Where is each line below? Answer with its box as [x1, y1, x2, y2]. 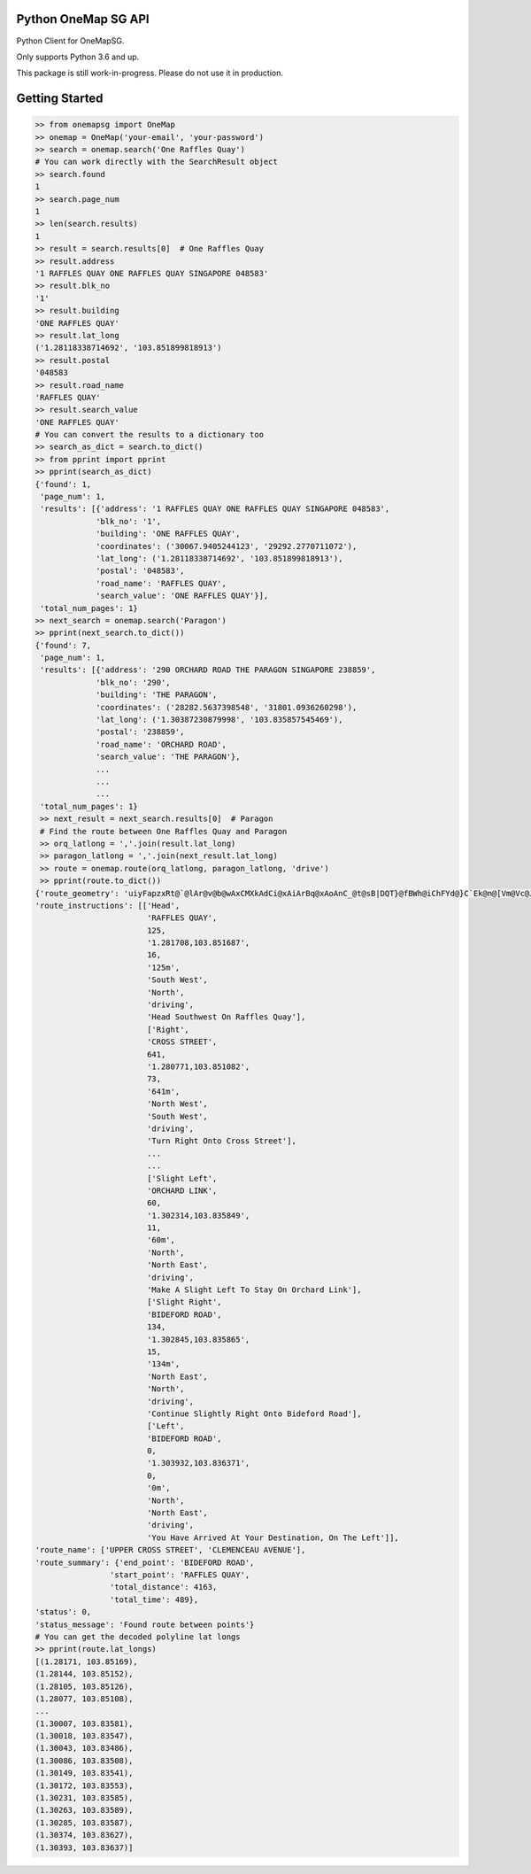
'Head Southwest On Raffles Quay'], [146, 1012, 306, 1022]
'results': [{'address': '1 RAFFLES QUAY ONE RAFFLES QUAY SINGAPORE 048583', [40, 504, 390, 514]
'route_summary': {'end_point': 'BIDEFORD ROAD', [35, 1557, 255, 1568]
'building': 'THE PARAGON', [96, 690, 218, 700]
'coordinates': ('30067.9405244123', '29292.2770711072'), [96, 541, 358, 551]
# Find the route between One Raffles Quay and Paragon [40, 826, 288, 836]
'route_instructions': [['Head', [35, 900, 181, 910]
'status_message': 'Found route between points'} [35, 1619, 255, 1630]
